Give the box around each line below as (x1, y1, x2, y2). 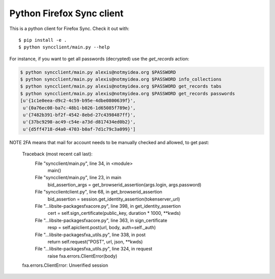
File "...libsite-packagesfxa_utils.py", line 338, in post (35, 232, 146, 238)
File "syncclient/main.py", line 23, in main (35, 175, 122, 181)
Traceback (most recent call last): (22, 151, 93, 157)
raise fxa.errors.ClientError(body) (47, 253, 118, 259)
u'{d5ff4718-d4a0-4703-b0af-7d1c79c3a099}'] (23, 126, 136, 132)
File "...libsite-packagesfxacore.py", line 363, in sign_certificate (35, 217, 168, 224)
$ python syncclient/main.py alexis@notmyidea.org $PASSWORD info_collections (20, 76, 222, 82)
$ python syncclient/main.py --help (18, 44, 110, 50)
